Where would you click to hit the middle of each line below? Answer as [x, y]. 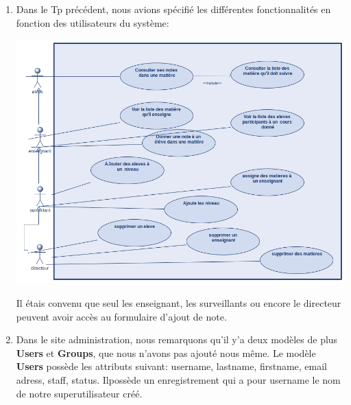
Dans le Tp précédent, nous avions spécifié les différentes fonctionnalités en [173, 9]
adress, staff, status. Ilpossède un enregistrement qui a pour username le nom [178, 379]
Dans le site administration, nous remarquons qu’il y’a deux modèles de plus [177, 339]
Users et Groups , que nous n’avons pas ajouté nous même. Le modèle [166, 352]
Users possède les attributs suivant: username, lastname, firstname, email [172, 366]
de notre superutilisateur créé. [79, 393]
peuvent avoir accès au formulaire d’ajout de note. [121, 316]
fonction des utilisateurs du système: [93, 22]
